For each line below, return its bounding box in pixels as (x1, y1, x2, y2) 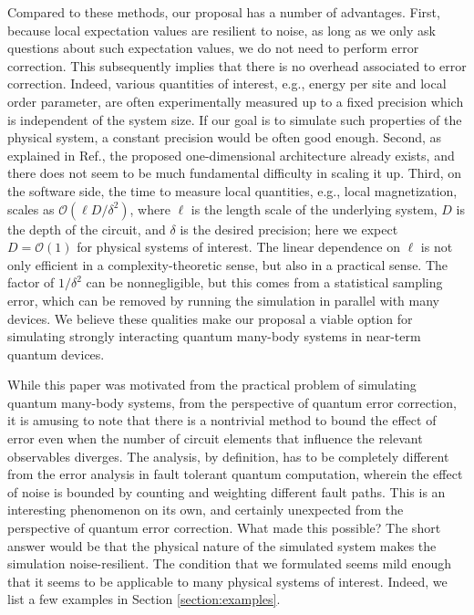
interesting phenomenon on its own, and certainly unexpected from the (7, 500, 404, 519)
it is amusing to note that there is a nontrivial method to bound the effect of (7, 411, 437, 430)
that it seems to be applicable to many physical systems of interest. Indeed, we (7, 571, 448, 590)
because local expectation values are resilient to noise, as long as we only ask (7, 20, 436, 39)
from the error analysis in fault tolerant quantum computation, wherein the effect (7, 464, 463, 484)
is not (420, 237, 453, 256)
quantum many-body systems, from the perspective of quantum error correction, (7, 392, 457, 412)
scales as (7, 199, 55, 218)
